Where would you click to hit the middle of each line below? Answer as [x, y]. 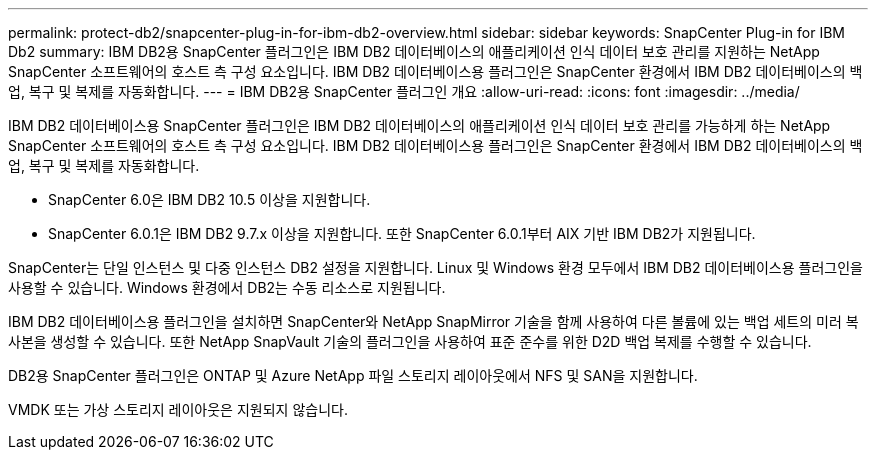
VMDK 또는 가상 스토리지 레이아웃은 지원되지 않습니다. [178, 409]
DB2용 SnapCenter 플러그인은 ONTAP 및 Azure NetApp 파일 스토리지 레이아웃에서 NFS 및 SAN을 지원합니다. [353, 375]
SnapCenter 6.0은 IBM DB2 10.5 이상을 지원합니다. [209, 199]
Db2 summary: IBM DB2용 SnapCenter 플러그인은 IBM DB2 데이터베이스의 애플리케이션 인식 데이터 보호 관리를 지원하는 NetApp [414, 51]
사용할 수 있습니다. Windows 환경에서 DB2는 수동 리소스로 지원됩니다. [227, 287]
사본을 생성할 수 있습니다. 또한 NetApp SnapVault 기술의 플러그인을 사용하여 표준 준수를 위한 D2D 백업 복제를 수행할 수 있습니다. [410, 341]
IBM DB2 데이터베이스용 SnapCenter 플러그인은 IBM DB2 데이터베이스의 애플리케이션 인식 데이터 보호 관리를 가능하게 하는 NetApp [419, 125]
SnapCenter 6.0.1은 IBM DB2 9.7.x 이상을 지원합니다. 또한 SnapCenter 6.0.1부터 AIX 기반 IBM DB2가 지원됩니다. [402, 233]
